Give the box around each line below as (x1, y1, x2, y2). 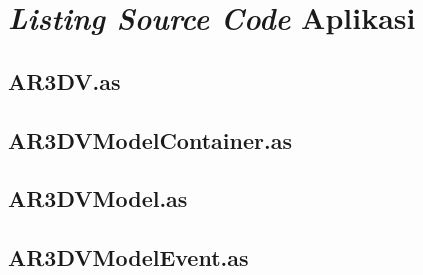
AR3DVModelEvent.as (8, 242, 249, 273)
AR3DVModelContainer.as (8, 124, 292, 155)
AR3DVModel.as (8, 183, 188, 214)
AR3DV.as (8, 65, 121, 96)
